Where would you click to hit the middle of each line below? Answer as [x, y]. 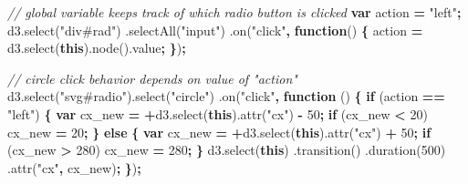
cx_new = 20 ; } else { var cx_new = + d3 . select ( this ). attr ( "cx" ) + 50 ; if [219, 132]
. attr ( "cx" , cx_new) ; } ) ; [74, 167]
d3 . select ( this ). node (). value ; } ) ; [97, 48]
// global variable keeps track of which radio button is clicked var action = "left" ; [234, 12]
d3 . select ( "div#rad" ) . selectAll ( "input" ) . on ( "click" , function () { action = [215, 30]
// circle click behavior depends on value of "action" [152, 78]
